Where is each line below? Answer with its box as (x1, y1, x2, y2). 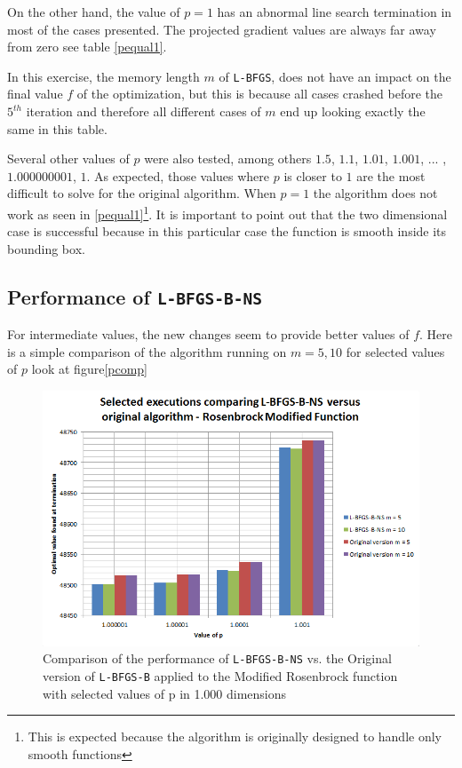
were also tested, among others (144, 149, 312, 168)
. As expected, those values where (86, 166, 270, 185)
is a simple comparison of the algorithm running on (7, 342, 287, 360)
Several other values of (7, 149, 130, 168)
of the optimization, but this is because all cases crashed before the (76, 84, 443, 103)
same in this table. (7, 119, 108, 138)
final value (7, 84, 63, 103)
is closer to (283, 166, 342, 185)
